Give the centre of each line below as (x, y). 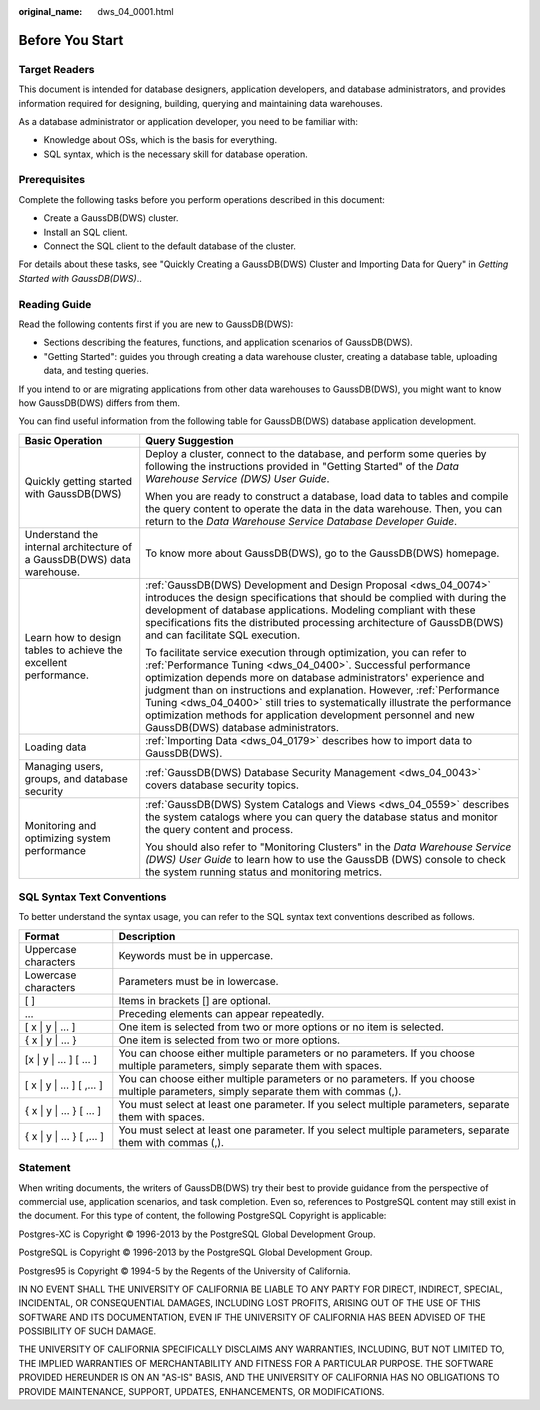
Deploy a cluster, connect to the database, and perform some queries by (316, 453)
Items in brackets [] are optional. (195, 1000)
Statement (44, 1168)
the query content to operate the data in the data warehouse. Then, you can (324, 508)
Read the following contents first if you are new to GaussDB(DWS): (156, 324)
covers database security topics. (222, 785)
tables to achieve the (74, 650)
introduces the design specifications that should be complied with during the (326, 597)
